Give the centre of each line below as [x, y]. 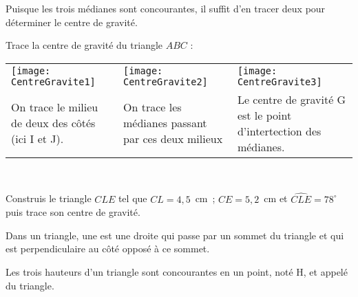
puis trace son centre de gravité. [73, 212]
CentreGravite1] [53, 81]
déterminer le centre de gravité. [72, 22]
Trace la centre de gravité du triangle [84, 45]
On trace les [152, 107]
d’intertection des [279, 131]
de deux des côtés [53, 123]
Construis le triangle [49, 198]
